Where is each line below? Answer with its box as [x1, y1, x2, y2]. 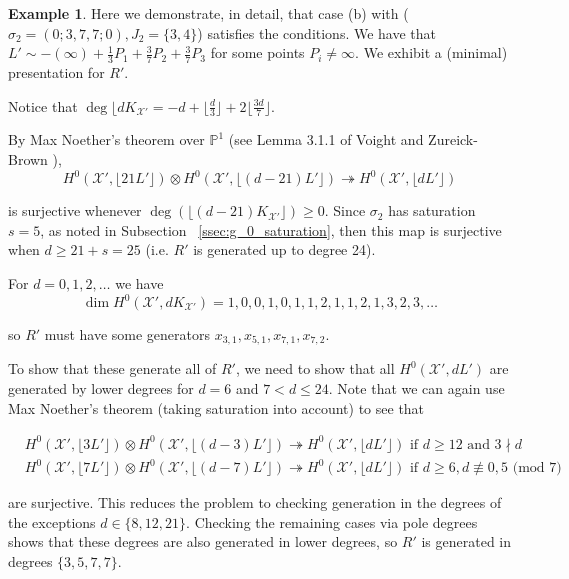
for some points [210, 42, 305, 63]
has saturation [388, 200, 476, 221]
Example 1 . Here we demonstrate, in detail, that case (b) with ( [8, 3, 409, 23]
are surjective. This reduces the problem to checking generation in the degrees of [8, 492, 502, 513]
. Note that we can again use [328, 378, 505, 399]
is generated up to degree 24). [193, 239, 376, 260]
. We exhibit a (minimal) [355, 42, 508, 63]
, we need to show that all [235, 358, 395, 379]
